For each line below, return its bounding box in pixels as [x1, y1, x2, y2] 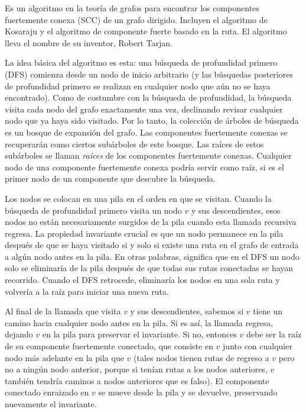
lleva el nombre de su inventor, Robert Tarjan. [5, 36, 172, 49]
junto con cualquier [223, 340, 292, 352]
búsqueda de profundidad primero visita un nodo [5, 204, 182, 216]
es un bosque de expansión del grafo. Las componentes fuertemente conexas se [5, 125, 288, 138]
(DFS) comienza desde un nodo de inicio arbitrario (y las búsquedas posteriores [5, 67, 293, 80]
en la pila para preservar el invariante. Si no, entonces [42, 328, 237, 340]
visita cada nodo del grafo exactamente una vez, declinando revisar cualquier [5, 102, 283, 115]
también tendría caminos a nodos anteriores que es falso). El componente [5, 374, 269, 387]
